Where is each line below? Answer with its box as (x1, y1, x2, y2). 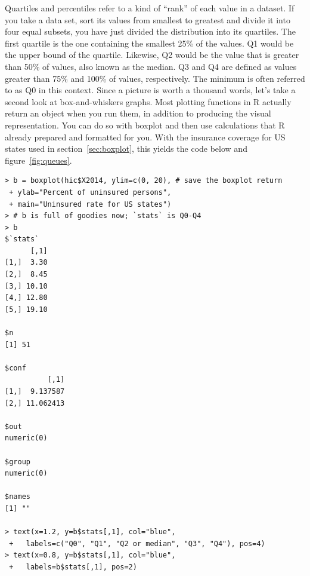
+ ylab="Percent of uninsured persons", (9, 188, 172, 197)
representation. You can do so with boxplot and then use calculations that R (5, 118, 285, 131)
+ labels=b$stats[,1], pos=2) (9, 562, 137, 571)
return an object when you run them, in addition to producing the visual (5, 107, 271, 120)
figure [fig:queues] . (5, 154, 72, 166)
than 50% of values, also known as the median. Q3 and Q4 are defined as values (5, 60, 297, 72)
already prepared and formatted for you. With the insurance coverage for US (5, 130, 286, 143)
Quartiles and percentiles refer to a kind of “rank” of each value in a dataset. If (5, 2, 294, 14)
